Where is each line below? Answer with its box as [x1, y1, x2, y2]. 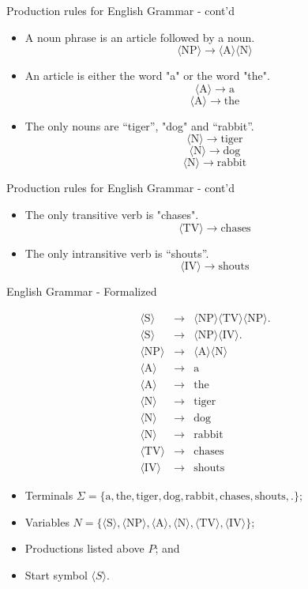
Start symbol [24, 566, 88, 583]
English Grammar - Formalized [6, 283, 157, 300]
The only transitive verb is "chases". [24, 206, 199, 222]
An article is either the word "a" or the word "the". [24, 67, 270, 84]
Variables [24, 513, 69, 530]
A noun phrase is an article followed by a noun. [24, 28, 255, 45]
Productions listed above [24, 540, 145, 557]
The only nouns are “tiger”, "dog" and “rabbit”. [24, 117, 254, 134]
